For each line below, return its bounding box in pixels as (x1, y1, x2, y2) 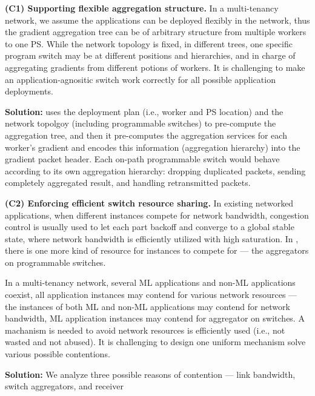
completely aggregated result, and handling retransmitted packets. (5, 176, 251, 189)
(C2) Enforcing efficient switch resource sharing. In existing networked (5, 196, 294, 209)
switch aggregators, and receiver (5, 380, 124, 392)
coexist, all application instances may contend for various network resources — (5, 288, 297, 301)
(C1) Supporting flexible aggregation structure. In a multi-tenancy (5, 2, 279, 14)
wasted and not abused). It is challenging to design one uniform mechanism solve (5, 335, 306, 348)
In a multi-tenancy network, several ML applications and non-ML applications (5, 276, 296, 289)
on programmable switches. (5, 256, 106, 268)
